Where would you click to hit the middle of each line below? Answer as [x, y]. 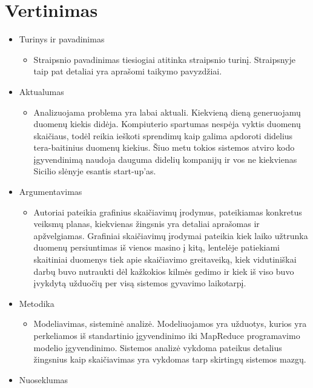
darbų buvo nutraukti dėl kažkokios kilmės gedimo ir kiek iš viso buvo [164, 271]
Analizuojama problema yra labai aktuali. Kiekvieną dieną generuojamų [167, 112]
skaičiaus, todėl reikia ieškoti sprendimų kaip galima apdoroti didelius [163, 135]
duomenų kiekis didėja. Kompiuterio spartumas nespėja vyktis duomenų [167, 124]
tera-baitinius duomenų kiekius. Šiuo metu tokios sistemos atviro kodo [164, 147]
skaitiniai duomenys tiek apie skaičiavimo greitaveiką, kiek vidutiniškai [165, 259]
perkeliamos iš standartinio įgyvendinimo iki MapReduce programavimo [167, 335]
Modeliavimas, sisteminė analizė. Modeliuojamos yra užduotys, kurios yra [170, 324]
